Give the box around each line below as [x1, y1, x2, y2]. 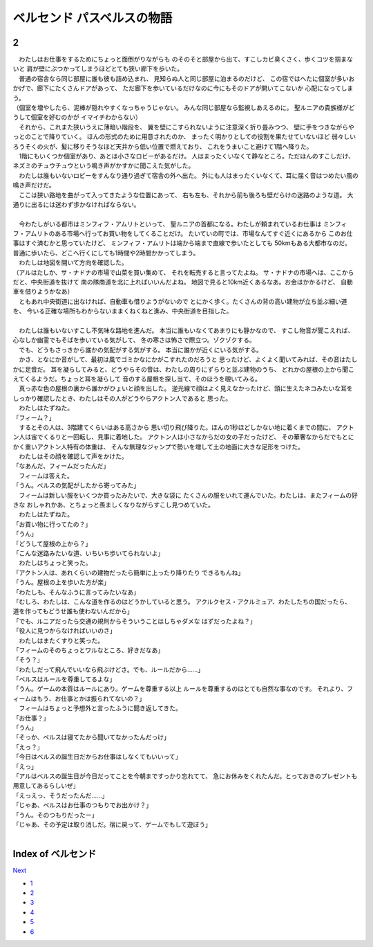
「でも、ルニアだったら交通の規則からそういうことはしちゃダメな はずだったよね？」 [12, 617, 256, 625]
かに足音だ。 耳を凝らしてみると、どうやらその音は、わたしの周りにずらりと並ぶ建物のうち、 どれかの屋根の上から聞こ [12, 365, 355, 373]
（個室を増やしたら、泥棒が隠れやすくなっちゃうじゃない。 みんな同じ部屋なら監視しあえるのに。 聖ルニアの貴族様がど [12, 104, 355, 112]
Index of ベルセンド [12, 848, 97, 860]
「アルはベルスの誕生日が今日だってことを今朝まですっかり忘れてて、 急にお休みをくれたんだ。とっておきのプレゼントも [12, 772, 358, 780]
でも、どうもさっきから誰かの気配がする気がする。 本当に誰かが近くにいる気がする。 [18, 345, 262, 354]
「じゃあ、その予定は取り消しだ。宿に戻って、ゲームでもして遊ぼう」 [12, 820, 212, 829]
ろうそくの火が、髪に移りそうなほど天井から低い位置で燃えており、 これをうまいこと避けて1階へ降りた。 [12, 142, 313, 150]
